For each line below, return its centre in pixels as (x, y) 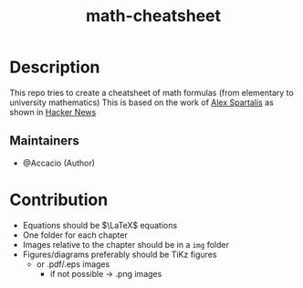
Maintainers (45, 141)
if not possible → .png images (106, 273)
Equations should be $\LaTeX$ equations (100, 225)
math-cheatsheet (153, 16)
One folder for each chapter (75, 235)
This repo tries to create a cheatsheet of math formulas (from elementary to (151, 92)
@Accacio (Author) (59, 163)
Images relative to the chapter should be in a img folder (126, 244)
